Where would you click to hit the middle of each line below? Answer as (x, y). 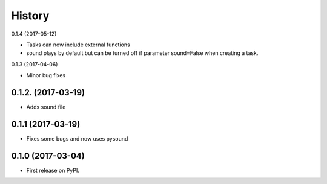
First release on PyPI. (53, 170)
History (30, 16)
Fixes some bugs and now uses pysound (77, 138)
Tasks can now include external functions (78, 45)
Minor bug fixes (46, 75)
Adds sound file (46, 107)
